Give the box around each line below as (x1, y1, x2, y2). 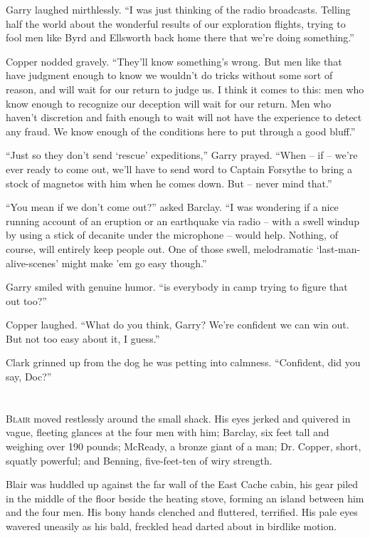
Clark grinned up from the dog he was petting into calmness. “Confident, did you (6, 355, 361, 370)
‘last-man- (316, 241, 361, 256)
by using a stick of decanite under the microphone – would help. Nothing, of (6, 227, 338, 242)
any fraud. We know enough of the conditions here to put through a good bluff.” (6, 123, 356, 138)
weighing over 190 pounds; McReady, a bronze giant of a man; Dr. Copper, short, (6, 439, 361, 454)
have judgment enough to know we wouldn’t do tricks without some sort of (6, 68, 333, 83)
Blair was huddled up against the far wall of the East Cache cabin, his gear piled (6, 477, 359, 492)
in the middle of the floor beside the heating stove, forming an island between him (6, 490, 364, 505)
